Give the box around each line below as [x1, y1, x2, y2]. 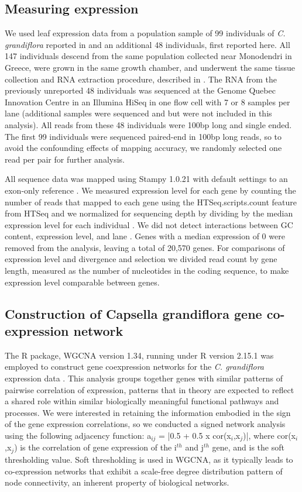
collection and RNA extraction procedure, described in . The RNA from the [5, 73, 277, 85]
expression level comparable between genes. [5, 276, 160, 288]
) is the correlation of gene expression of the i [14, 441, 177, 453]
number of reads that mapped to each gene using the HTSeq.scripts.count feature [5, 195, 297, 208]
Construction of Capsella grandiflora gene [5, 304, 262, 322]
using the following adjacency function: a [5, 429, 152, 442]
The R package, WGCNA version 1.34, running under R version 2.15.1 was [5, 349, 274, 361]
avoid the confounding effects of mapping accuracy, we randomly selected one [5, 142, 282, 154]
